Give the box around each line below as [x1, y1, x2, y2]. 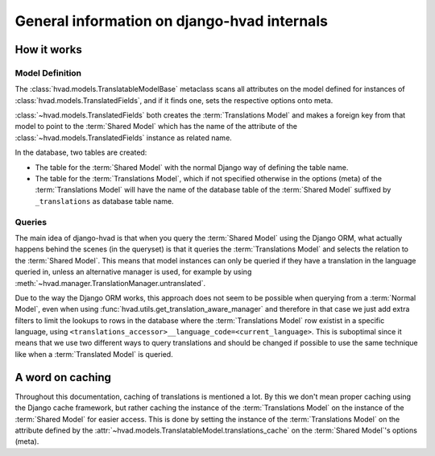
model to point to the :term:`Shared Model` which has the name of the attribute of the [14, 122, 298, 131]
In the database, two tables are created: [14, 147, 147, 157]
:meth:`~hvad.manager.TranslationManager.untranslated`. [14, 278, 206, 288]
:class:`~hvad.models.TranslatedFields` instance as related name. [14, 133, 233, 143]
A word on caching [14, 371, 112, 384]
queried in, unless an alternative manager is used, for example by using [14, 267, 252, 277]
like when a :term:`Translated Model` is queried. [14, 349, 173, 359]
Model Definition [14, 67, 82, 78]
